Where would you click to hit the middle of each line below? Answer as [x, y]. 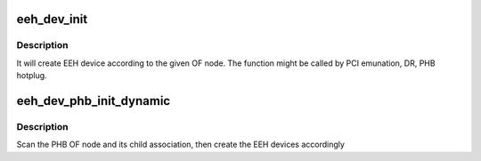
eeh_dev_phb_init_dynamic [94, 101]
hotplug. [32, 76]
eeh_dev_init [52, 19]
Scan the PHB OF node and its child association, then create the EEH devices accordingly [180, 145]
